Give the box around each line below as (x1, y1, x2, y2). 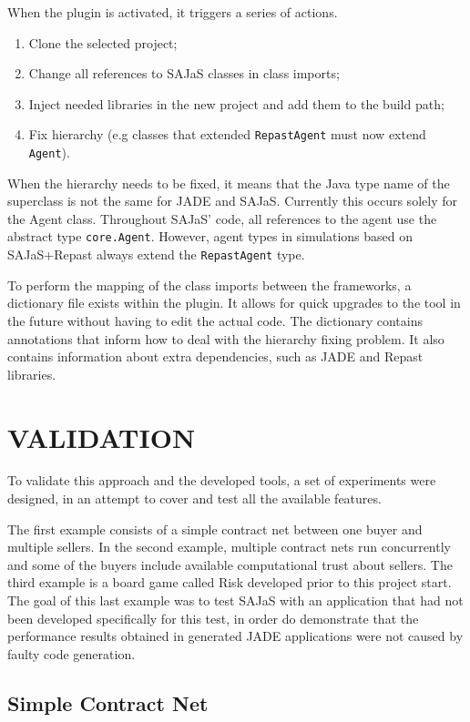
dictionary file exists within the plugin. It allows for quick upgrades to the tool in (7, 293, 461, 312)
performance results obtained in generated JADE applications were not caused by (7, 626, 464, 646)
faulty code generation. (7, 644, 136, 663)
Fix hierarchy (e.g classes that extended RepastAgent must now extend (28, 125, 426, 144)
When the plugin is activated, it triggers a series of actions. (7, 3, 338, 21)
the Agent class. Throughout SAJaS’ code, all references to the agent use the (7, 208, 437, 228)
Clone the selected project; (28, 33, 178, 52)
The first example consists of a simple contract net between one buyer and (7, 519, 423, 538)
